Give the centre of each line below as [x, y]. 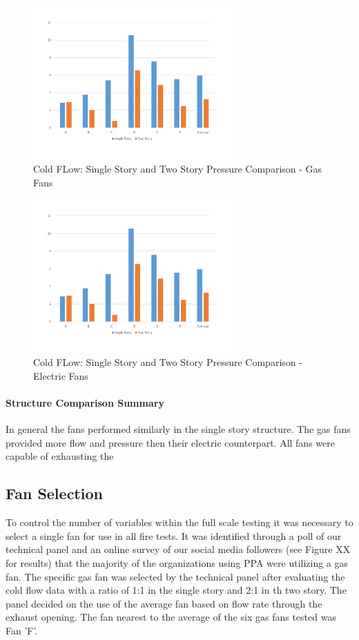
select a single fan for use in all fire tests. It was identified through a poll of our [174, 535]
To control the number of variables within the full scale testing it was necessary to [179, 522]
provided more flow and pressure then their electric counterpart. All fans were [170, 442]
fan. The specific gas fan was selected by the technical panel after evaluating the [175, 576]
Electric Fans [61, 375]
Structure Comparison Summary [85, 403]
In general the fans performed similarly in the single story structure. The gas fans [178, 429]
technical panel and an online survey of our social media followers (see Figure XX [178, 549]
